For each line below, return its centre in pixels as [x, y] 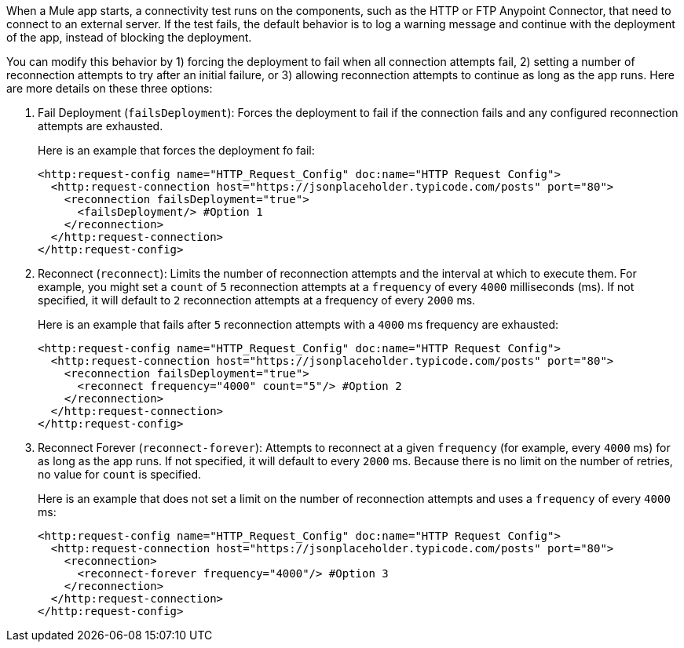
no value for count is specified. [120, 474]
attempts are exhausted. [101, 126]
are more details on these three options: [110, 88]
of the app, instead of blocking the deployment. [129, 37]
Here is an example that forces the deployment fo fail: [176, 150]
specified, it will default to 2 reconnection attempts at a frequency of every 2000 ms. [257, 300]
